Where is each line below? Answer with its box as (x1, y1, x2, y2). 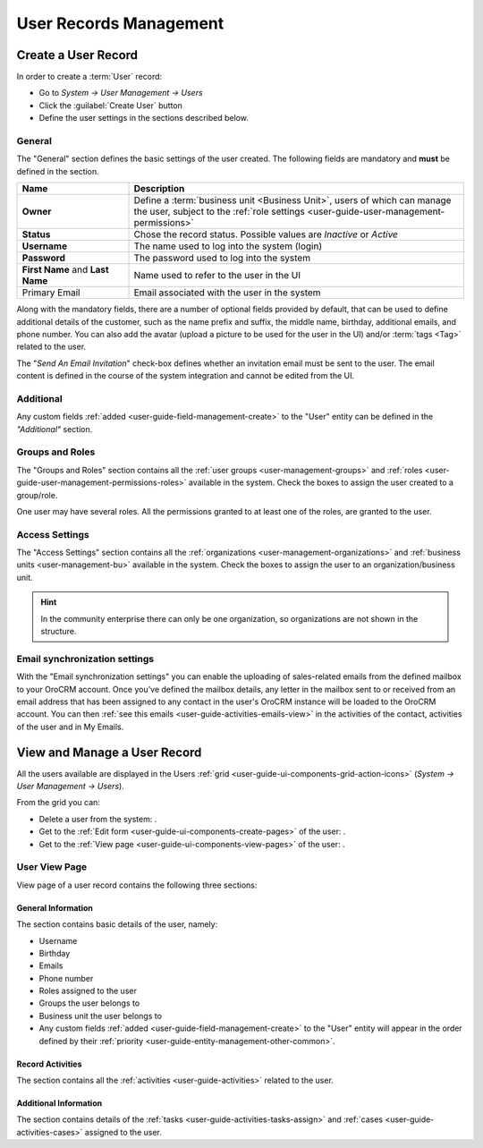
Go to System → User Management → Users (38, 88, 203, 98)
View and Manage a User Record (16, 744, 202, 760)
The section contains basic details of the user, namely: (16, 919, 218, 930)
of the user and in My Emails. (16, 721, 124, 732)
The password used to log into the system (133, 251, 311, 264)
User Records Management (16, 13, 225, 33)
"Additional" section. (16, 423, 93, 434)
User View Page (16, 861, 88, 873)
